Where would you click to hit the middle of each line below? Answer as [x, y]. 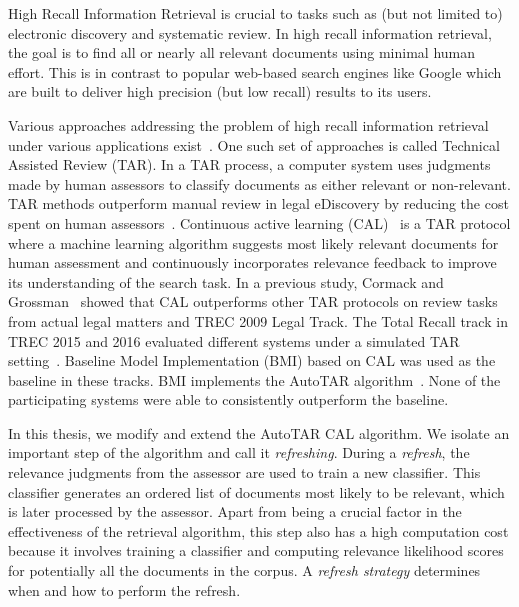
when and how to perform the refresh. [124, 589]
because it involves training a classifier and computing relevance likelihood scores [256, 550]
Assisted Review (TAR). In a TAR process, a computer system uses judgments [249, 164]
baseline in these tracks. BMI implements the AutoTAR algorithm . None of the [254, 379]
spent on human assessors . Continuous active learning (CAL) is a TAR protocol [259, 222]
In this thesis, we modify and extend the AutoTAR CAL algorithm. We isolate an [259, 432]
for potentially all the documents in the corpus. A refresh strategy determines [244, 570]
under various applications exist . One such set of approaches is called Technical [254, 144]
